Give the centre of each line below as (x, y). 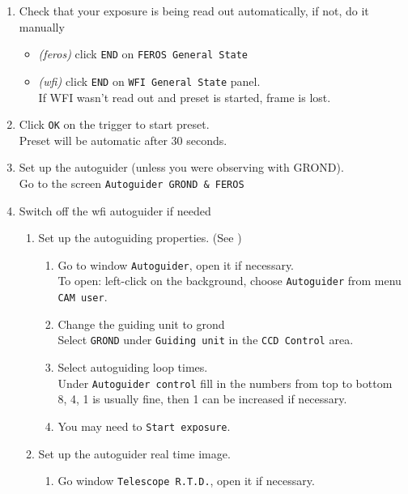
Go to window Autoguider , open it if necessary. (176, 264)
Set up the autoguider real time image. (134, 453)
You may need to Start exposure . (144, 426)
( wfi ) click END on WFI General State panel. (149, 81)
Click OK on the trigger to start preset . (114, 124)
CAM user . (83, 297)
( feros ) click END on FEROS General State (143, 54)
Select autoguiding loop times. (133, 367)
